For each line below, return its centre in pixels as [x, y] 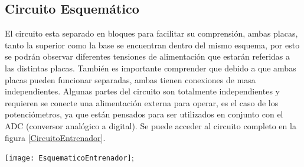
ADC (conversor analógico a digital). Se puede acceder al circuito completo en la [151, 125]
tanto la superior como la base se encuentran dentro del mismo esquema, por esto [152, 45]
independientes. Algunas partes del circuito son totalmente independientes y [142, 91]
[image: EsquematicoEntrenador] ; [69, 157]
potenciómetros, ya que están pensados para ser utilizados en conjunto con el [144, 114]
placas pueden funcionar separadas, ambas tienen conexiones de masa [130, 79]
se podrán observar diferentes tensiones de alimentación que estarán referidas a [148, 56]
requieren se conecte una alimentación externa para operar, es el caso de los [142, 102]
